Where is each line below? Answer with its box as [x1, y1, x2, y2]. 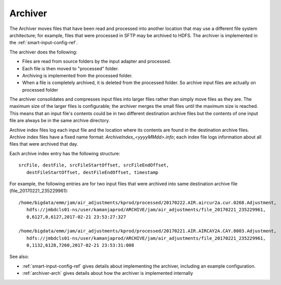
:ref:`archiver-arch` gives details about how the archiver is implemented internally [22, 270, 193, 276]
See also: [9, 253, 29, 260]
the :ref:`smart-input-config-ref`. [9, 40, 79, 46]
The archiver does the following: [9, 49, 78, 55]
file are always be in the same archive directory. [9, 118, 110, 124]
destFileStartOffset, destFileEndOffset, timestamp [26, 169, 159, 175]
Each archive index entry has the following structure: [9, 150, 120, 156]
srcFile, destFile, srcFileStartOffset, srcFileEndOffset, [18, 162, 169, 168]
